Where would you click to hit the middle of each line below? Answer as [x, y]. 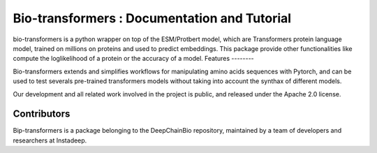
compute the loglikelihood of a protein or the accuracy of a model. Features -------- [133, 59]
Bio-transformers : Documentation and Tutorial [152, 18]
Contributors [42, 114]
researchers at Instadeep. [50, 140]
